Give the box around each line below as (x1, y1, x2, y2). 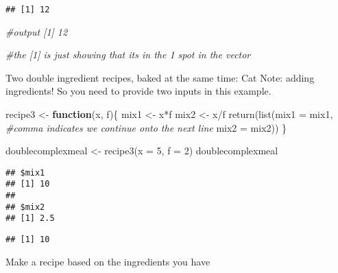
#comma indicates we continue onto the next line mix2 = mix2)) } (5, 120, 287, 134)
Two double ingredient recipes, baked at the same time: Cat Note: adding (5, 70, 315, 84)
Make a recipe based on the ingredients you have (5, 254, 210, 268)
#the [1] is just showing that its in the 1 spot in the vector (5, 47, 251, 62)
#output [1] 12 (5, 24, 68, 38)
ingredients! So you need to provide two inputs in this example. (5, 84, 271, 98)
